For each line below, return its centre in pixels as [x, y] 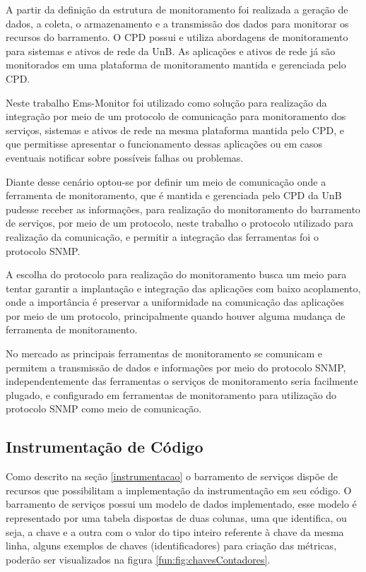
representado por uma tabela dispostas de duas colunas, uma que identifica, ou [176, 518]
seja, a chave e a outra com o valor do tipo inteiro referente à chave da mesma [175, 531]
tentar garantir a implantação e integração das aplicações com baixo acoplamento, [183, 288]
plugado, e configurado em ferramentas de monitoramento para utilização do [171, 394]
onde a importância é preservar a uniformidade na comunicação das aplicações [175, 302]
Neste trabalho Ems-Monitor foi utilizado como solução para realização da [166, 102]
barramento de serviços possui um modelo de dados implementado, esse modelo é [181, 504]
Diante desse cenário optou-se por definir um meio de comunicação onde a [166, 181]
